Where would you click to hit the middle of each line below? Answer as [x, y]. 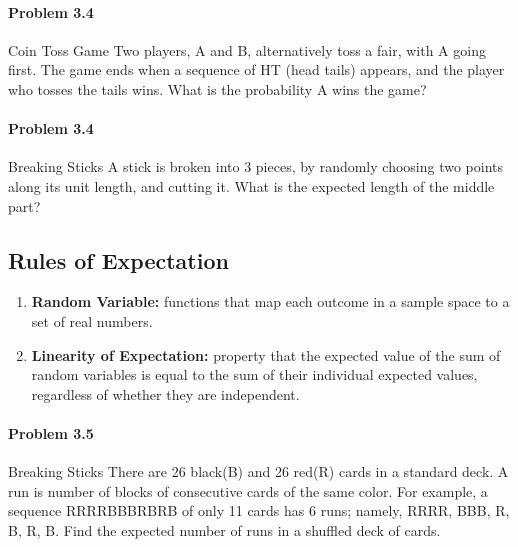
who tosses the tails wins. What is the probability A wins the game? [217, 88]
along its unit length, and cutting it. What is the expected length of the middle [251, 185]
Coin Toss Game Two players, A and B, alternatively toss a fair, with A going [247, 49]
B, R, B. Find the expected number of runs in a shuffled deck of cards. [224, 529]
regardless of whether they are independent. [165, 393]
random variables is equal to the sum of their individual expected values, [254, 374]
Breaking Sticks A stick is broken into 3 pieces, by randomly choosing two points [256, 166]
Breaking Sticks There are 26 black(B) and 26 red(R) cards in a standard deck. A [258, 471]
